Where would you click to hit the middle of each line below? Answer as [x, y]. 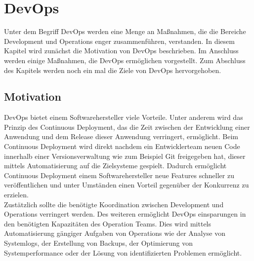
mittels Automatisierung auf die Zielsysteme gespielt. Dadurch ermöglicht [115, 166]
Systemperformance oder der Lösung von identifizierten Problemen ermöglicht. [123, 252]
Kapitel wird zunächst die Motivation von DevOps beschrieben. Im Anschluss [121, 51]
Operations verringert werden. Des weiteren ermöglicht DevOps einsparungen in [125, 214]
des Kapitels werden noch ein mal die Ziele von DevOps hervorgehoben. [113, 70]
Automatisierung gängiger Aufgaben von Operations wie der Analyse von [115, 233]
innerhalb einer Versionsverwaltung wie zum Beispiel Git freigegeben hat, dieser [125, 156]
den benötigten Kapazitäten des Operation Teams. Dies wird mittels [108, 223]
